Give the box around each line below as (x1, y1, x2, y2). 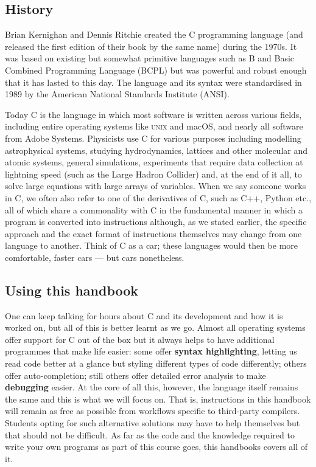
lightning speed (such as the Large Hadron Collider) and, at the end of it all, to (5, 167, 302, 180)
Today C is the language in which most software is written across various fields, (5, 108, 302, 120)
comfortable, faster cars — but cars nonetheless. (5, 251, 184, 263)
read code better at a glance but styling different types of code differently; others (5, 357, 307, 370)
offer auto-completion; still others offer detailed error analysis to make (5, 368, 266, 381)
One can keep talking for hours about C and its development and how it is (5, 309, 283, 322)
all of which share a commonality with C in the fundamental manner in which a (5, 203, 303, 216)
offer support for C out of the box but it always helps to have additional (5, 333, 275, 345)
